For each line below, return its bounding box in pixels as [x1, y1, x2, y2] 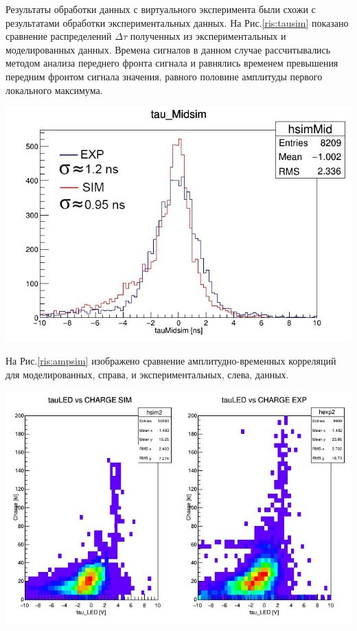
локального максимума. [5, 82, 103, 97]
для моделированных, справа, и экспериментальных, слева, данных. [5, 367, 289, 381]
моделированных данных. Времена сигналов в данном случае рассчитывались [5, 42, 331, 56]
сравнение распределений [5, 29, 112, 43]
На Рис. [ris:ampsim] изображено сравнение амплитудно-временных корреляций [5, 354, 336, 367]
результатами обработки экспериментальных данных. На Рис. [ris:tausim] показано [5, 15, 349, 30]
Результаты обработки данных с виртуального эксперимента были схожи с [5, 2, 316, 16]
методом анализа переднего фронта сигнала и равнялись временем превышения [5, 56, 338, 70]
